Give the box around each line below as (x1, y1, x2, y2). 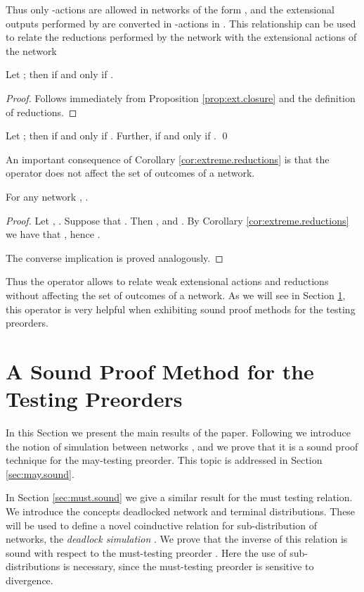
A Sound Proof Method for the (6, 356, 314, 385)
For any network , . (6, 189, 89, 203)
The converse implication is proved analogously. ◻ (6, 250, 223, 265)
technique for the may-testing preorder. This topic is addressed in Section (6, 453, 323, 467)
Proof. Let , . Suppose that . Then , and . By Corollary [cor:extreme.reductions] (6, 213, 349, 227)
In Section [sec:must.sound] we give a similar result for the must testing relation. (6, 490, 353, 505)
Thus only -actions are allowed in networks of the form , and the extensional (6, 2, 334, 16)
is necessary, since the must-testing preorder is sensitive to (63, 559, 314, 574)
